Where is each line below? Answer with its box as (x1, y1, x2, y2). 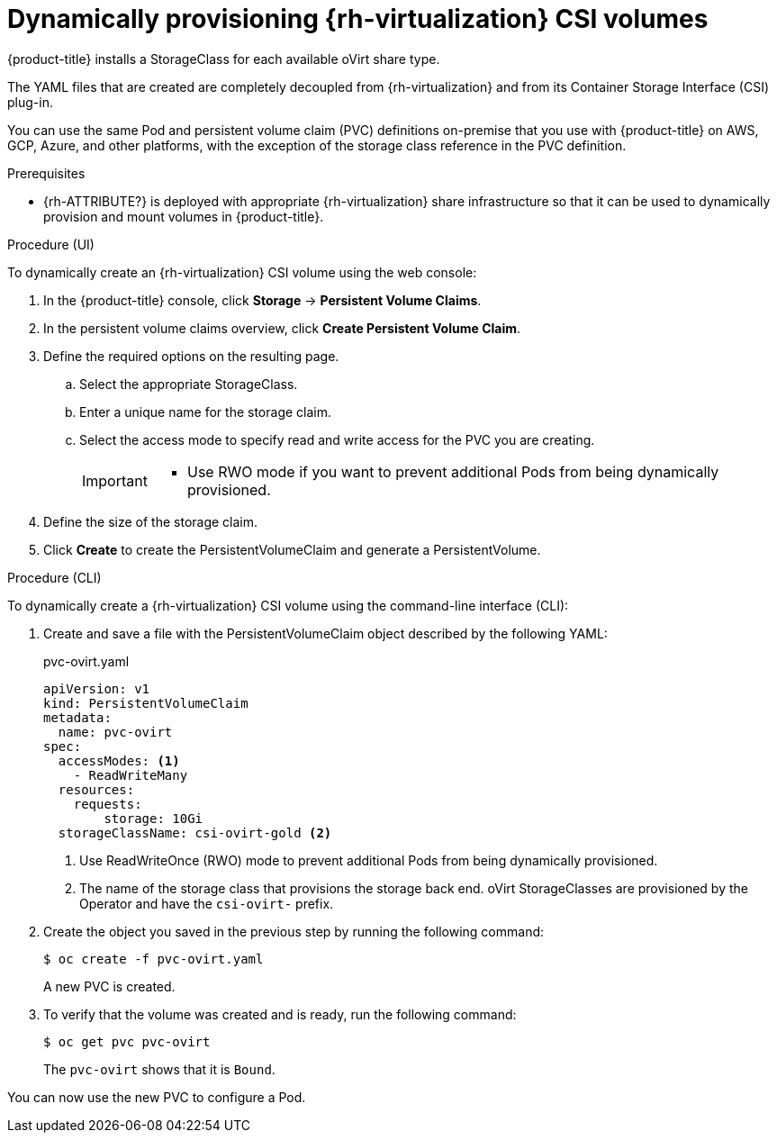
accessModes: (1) (58, 753, 180, 768)
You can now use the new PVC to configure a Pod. (7, 1089, 306, 1105)
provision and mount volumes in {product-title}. (43, 208, 324, 224)
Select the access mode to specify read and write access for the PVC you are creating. (79, 431, 595, 448)
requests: (73, 796, 142, 811)
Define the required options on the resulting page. (43, 348, 339, 364)
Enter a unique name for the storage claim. (79, 403, 331, 420)
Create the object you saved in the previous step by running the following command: (43, 923, 545, 939)
